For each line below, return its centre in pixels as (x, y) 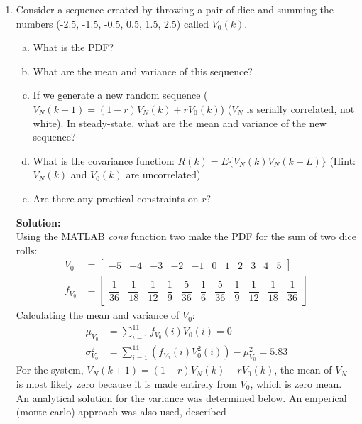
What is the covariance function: (104, 160)
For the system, (50, 370)
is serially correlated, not (301, 108)
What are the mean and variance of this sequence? (143, 71)
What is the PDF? (73, 47)
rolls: (27, 250)
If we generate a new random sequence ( (120, 95)
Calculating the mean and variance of (98, 315)
